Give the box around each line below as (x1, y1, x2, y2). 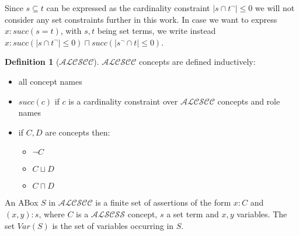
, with (60, 25, 82, 37)
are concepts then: (45, 126, 110, 138)
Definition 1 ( (5, 55, 60, 68)
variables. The (237, 207, 287, 220)
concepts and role (217, 95, 280, 107)
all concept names (18, 75, 82, 87)
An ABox (5, 196, 39, 209)
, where (39, 207, 65, 220)
